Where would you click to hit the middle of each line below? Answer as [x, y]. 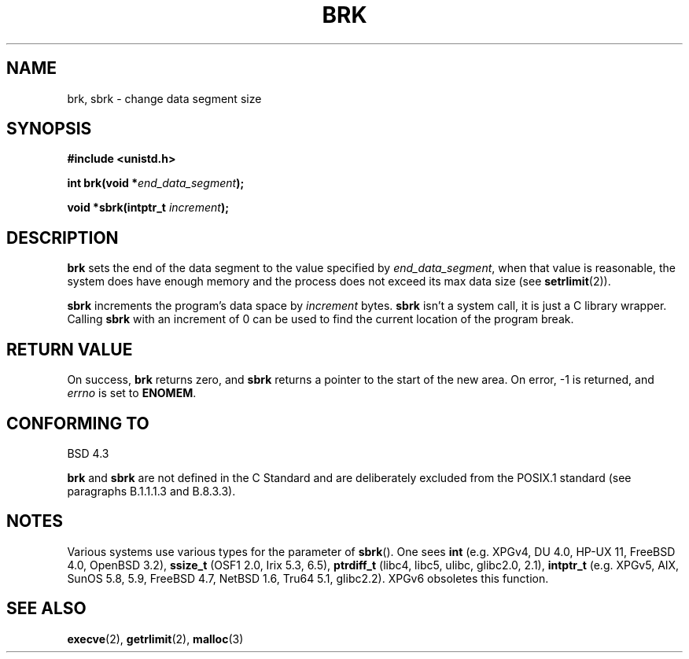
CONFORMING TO [78, 423]
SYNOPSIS [49, 129]
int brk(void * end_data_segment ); [156, 183]
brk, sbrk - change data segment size [164, 98]
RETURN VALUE [70, 349]
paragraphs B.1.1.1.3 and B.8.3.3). [151, 491]
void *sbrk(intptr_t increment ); [148, 208]
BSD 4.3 [88, 453]
